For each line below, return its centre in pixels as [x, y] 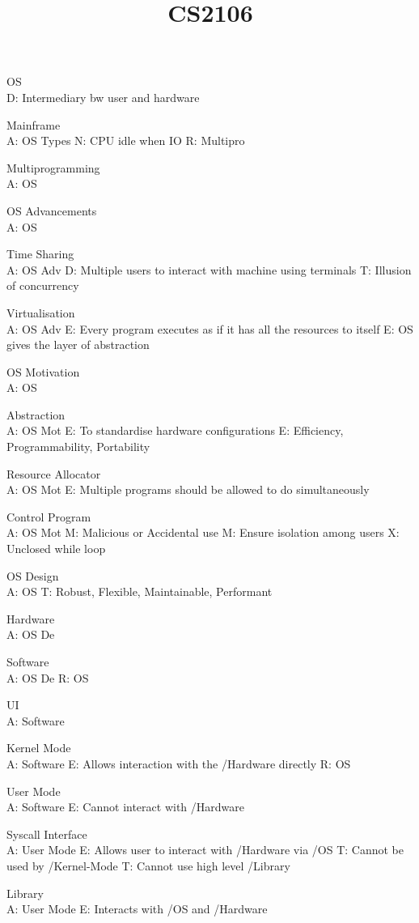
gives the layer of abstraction [78, 345]
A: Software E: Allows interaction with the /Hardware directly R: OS [179, 763]
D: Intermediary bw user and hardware [103, 97]
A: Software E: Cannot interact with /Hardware [125, 807]
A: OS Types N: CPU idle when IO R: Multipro [126, 140]
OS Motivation [43, 371]
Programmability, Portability [78, 447]
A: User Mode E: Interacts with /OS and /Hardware [137, 909]
